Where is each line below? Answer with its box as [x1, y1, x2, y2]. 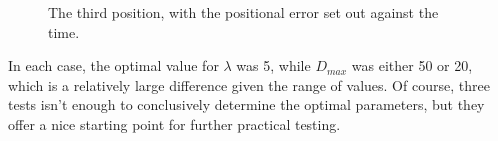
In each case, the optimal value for [8, 55, 219, 76]
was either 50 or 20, [351, 55, 473, 76]
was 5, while [236, 55, 311, 76]
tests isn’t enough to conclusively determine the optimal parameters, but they [8, 94, 485, 115]
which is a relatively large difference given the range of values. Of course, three [8, 74, 490, 95]
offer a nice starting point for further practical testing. [8, 113, 341, 134]
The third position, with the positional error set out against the [48, 2, 439, 22]
